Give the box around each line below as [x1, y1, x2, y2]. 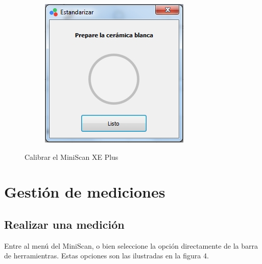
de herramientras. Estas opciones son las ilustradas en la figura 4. [4, 250, 209, 261]
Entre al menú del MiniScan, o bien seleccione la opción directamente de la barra [4, 240, 258, 251]
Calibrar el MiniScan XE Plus [25, 151, 118, 162]
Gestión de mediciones [4, 181, 165, 202]
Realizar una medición [4, 216, 125, 232]
